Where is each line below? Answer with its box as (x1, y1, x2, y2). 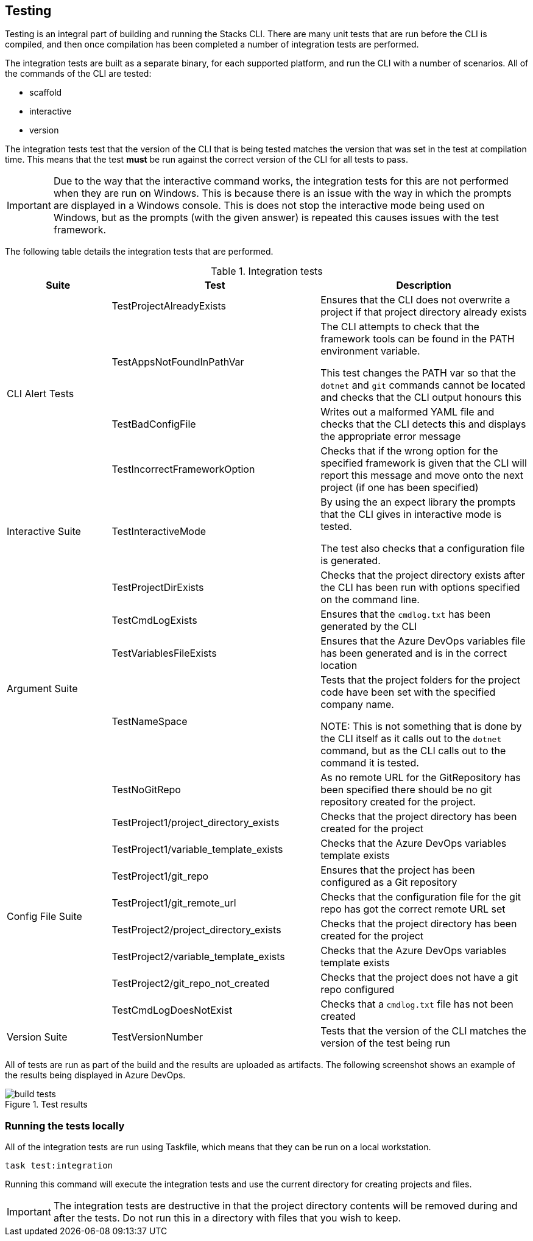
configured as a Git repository (320, 876, 457, 889)
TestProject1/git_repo (111, 870, 209, 883)
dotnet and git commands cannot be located (320, 379, 526, 392)
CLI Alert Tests (7, 387, 74, 400)
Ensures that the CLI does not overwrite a (320, 294, 510, 306)
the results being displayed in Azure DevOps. (5, 1070, 186, 1081)
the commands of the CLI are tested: (5, 68, 152, 79)
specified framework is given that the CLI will (320, 457, 527, 470)
